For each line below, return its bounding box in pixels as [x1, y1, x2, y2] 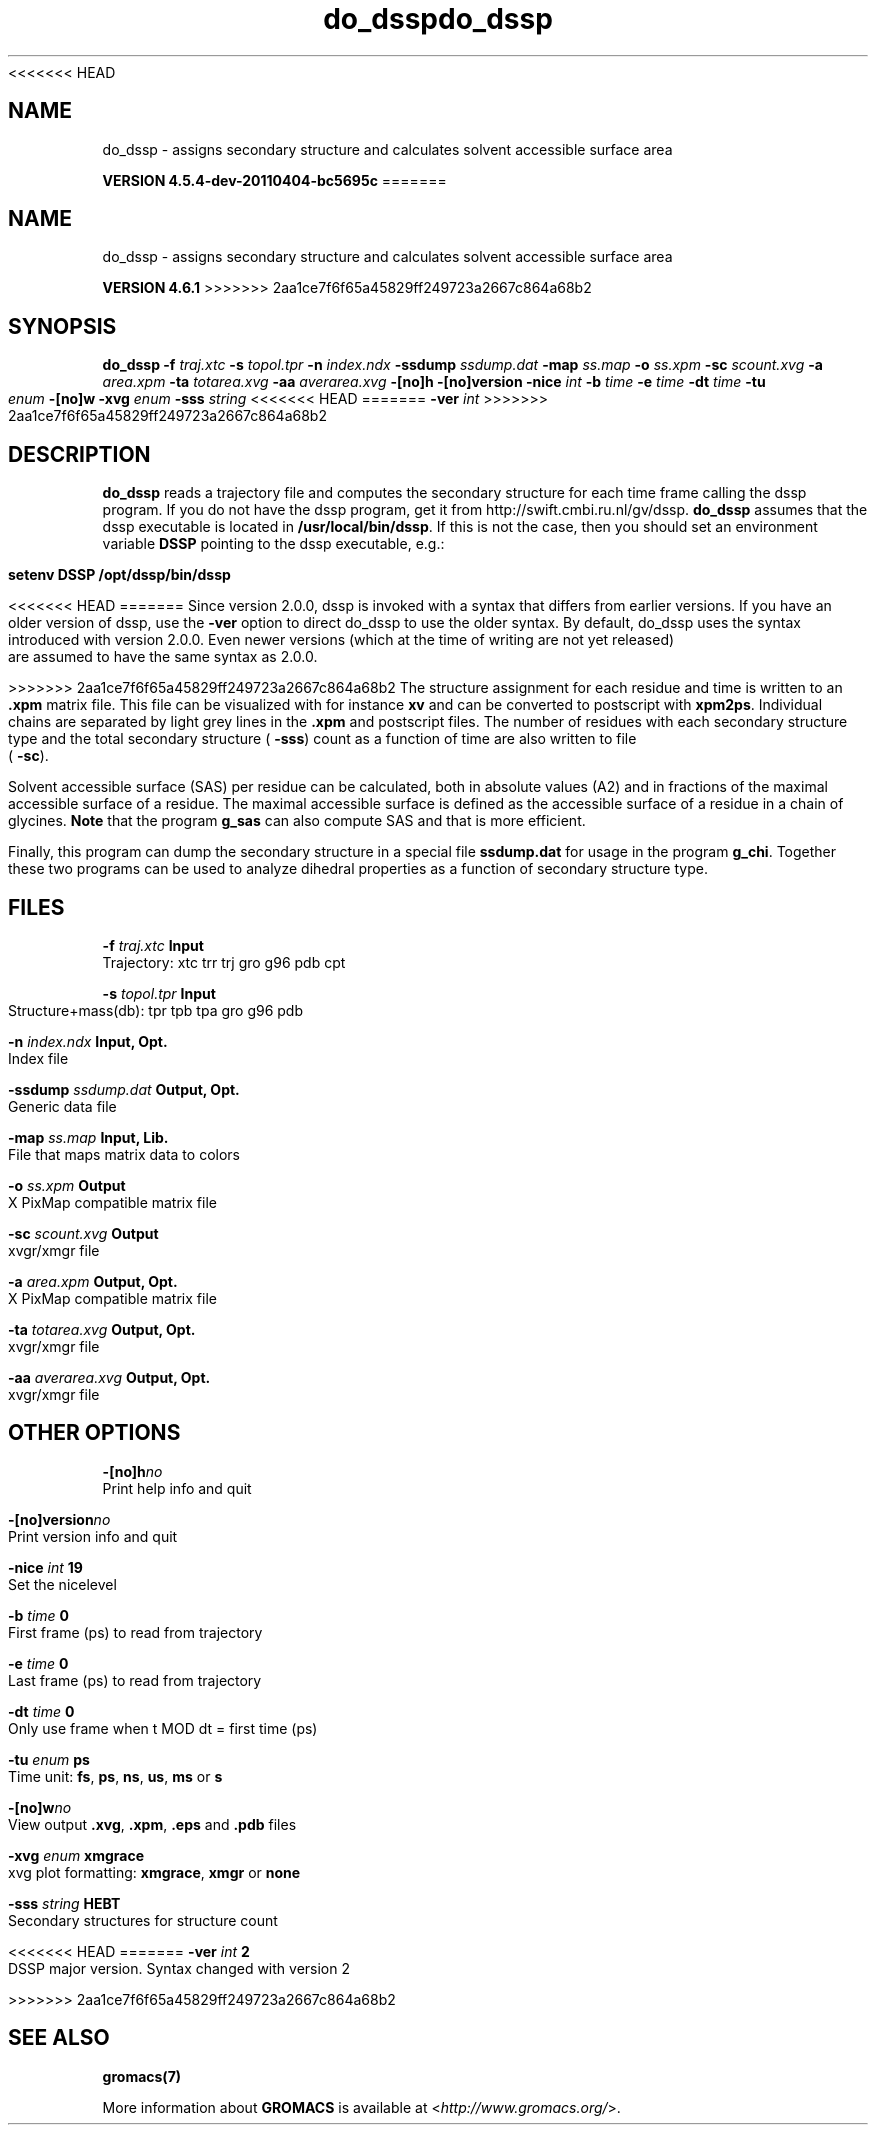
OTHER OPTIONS [8, 1420, 181, 1446]
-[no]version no [8, 1510, 111, 1528]
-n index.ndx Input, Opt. [8, 1032, 168, 1050]
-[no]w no [8, 1798, 72, 1816]
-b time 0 [8, 1606, 70, 1624]
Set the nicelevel [8, 1575, 117, 1593]
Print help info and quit [102, 1479, 252, 1497]
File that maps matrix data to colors [8, 1145, 240, 1163]
